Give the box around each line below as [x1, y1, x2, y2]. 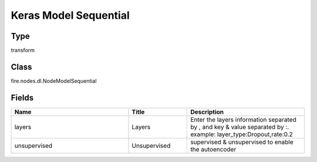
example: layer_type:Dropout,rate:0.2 [190, 130, 293, 138]
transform [11, 47, 35, 54]
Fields [11, 93, 34, 103]
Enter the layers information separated [190, 115, 296, 123]
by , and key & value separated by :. [190, 123, 289, 131]
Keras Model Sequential [11, 9, 130, 22]
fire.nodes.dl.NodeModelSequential [11, 77, 97, 85]
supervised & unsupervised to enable [190, 138, 294, 146]
